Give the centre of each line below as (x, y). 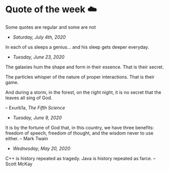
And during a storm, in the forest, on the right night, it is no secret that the (83, 92)
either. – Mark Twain (27, 138)
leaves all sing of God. (29, 98)
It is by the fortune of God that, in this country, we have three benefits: (80, 127)
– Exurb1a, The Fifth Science (35, 107)
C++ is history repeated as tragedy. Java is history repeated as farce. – (80, 158)
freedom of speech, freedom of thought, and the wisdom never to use (79, 133)
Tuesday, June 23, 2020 (39, 57)
